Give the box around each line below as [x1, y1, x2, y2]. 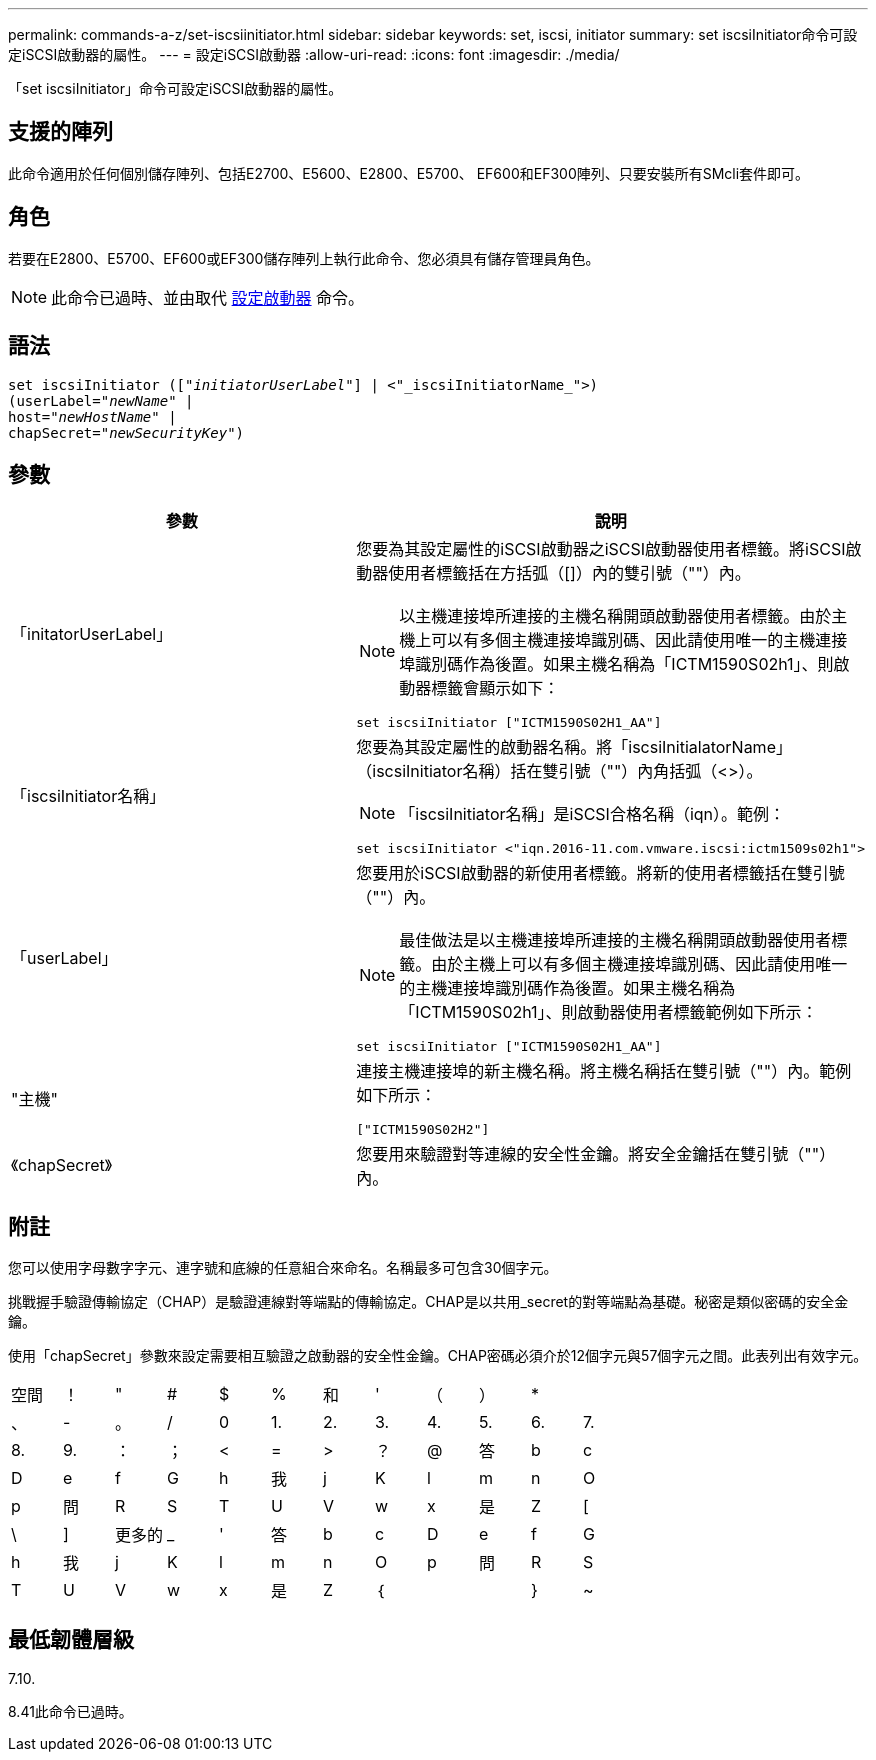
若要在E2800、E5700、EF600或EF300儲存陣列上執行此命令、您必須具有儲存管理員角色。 [8, 249, 600, 267]
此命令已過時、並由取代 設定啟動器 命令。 [51, 287, 365, 308]
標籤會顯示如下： [431, 678, 560, 699]
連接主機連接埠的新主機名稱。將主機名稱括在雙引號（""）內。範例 [356, 1061, 852, 1082]
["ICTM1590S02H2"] [356, 1122, 490, 1138]
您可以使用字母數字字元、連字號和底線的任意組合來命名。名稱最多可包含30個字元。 [8, 1259, 558, 1277]
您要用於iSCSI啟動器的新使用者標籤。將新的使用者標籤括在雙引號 [356, 863, 845, 884]
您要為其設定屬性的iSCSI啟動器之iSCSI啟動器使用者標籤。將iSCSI [356, 539, 846, 560]
